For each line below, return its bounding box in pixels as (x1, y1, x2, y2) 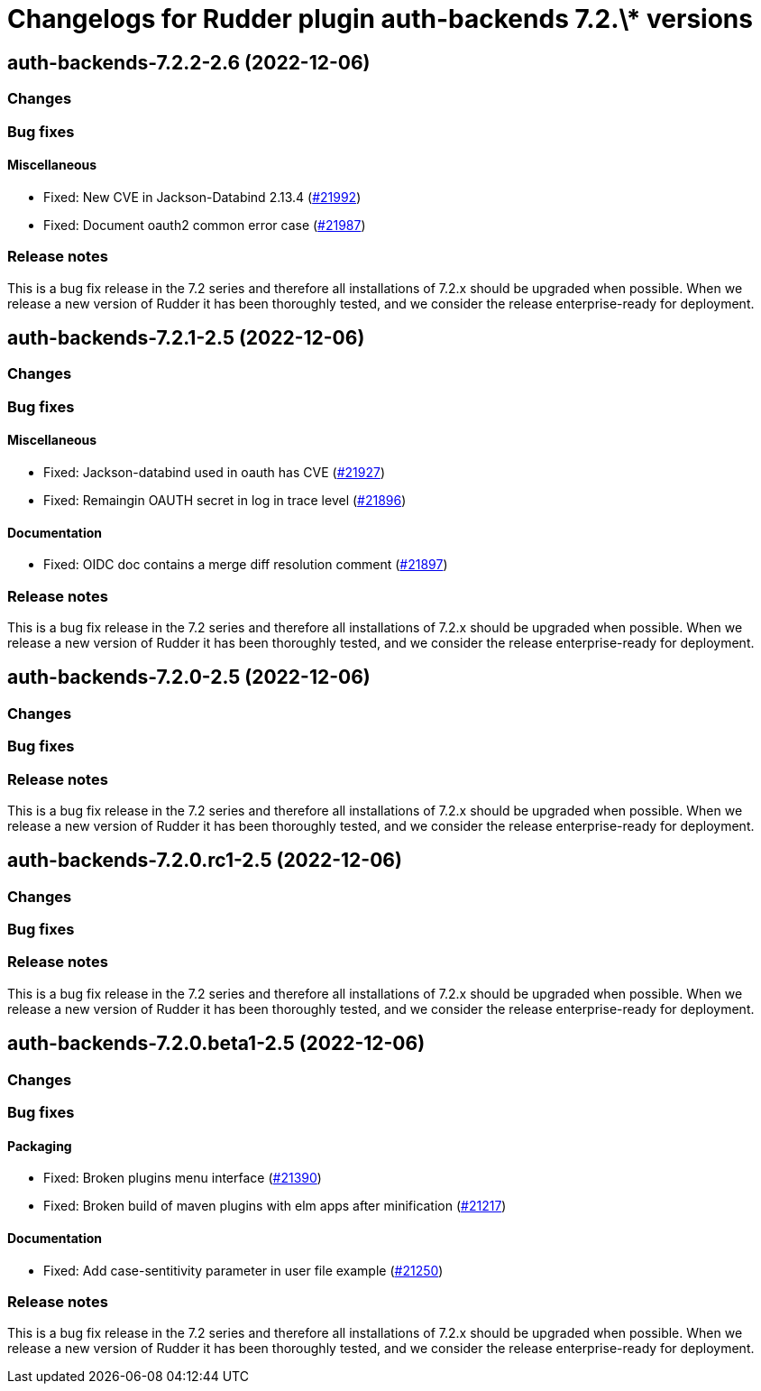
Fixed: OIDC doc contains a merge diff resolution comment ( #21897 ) (43, 557, 448, 573)
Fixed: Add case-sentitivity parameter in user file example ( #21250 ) (43, 1262, 444, 1278)
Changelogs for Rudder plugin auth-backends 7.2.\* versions (7, 4, 753, 34)
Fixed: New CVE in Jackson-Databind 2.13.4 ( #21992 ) (43, 189, 362, 205)
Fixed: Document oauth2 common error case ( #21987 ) (43, 216, 366, 233)
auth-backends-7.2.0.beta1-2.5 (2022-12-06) (7, 1032, 426, 1055)
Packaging (7, 1138, 72, 1154)
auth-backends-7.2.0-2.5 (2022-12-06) (7, 666, 371, 689)
